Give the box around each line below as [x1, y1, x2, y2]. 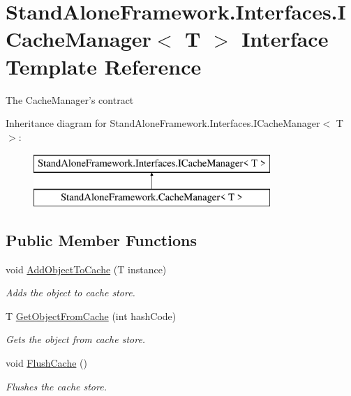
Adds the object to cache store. [6, 285, 135, 300]
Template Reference [6, 52, 202, 80]
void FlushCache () [6, 356, 87, 370]
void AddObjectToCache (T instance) [6, 261, 167, 276]
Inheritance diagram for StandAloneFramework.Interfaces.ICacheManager [6, 116, 320, 130]
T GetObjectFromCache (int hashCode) [6, 308, 177, 323]
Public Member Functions [6, 229, 197, 250]
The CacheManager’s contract [6, 92, 134, 107]
